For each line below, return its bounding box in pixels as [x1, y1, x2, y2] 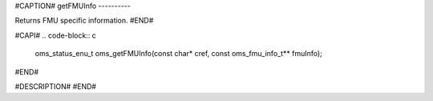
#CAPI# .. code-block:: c [14, 30, 96, 40]
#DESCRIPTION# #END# [14, 81, 96, 91]
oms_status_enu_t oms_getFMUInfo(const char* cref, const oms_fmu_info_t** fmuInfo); [34, 49, 322, 59]
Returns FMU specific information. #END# [14, 16, 154, 26]
